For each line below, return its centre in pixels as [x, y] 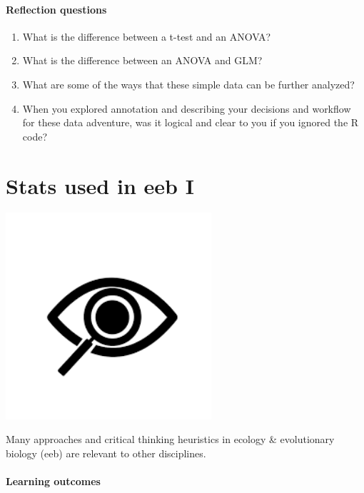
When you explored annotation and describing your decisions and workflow [187, 108]
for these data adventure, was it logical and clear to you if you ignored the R [191, 122]
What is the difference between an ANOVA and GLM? [142, 60]
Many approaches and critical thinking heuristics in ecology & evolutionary [170, 439]
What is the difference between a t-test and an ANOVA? [147, 36]
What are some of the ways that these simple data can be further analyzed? [188, 84]
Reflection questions [56, 9]
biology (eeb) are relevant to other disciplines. [106, 453]
